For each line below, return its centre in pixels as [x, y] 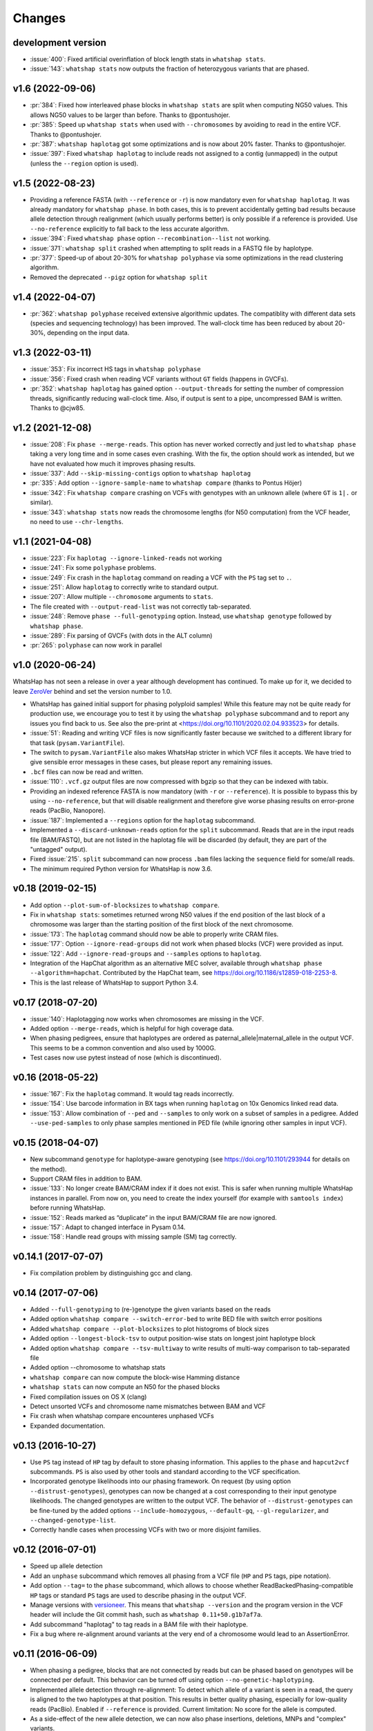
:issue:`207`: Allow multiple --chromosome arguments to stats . [122, 597]
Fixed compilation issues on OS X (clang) [88, 1397]
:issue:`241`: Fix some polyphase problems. [93, 568]
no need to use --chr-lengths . [77, 521]
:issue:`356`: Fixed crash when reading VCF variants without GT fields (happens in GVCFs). [159, 379]
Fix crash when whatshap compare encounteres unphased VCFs [122, 1416]
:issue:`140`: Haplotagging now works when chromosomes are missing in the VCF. [147, 1019]
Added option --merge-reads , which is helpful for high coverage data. [132, 1029]
